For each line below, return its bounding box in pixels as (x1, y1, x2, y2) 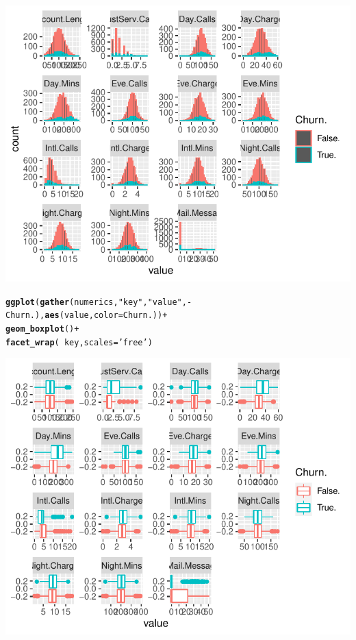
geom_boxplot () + (5, 324, 79, 334)
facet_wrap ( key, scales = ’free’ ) (5, 337, 153, 347)
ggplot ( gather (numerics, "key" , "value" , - (5, 297, 192, 307)
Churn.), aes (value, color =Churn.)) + (5, 310, 168, 321)
